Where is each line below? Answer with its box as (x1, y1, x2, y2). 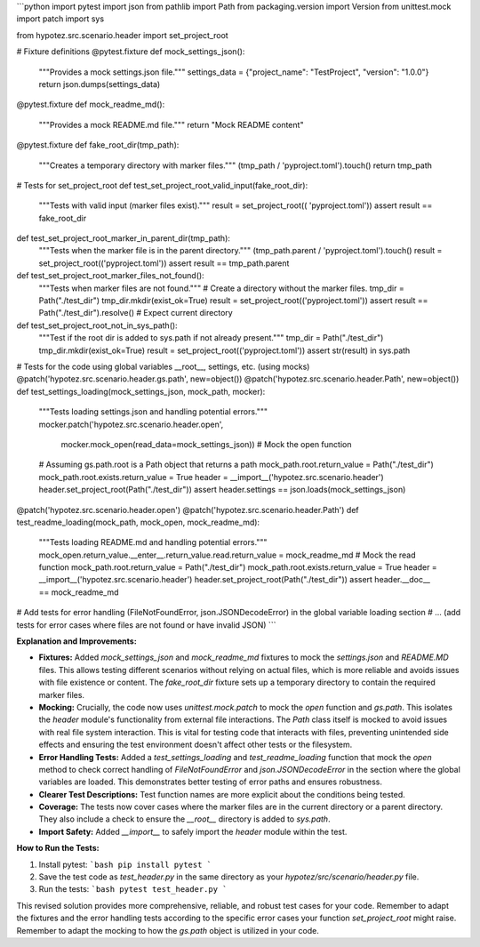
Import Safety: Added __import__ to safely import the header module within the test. (38, 826, 348, 837)
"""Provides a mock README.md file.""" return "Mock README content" (38, 119, 304, 130)
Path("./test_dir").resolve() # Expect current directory (38, 308, 233, 318)
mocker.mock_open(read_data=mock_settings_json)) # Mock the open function (60, 438, 352, 449)
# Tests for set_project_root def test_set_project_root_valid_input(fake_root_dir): (16, 180, 308, 190)
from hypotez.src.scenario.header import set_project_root (16, 29, 228, 40)
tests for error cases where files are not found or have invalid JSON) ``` (16, 619, 276, 630)
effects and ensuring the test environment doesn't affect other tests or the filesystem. (38, 739, 353, 750)
